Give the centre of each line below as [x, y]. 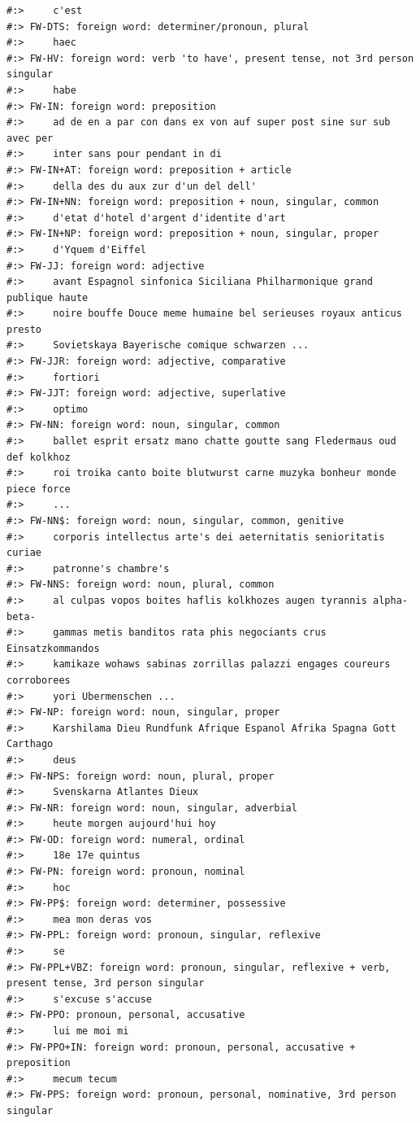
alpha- [390, 600]
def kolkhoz [39, 457]
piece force [39, 489]
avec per [30, 138]
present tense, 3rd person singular [106, 983]
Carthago [30, 744]
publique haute [48, 297]
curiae [24, 553]
